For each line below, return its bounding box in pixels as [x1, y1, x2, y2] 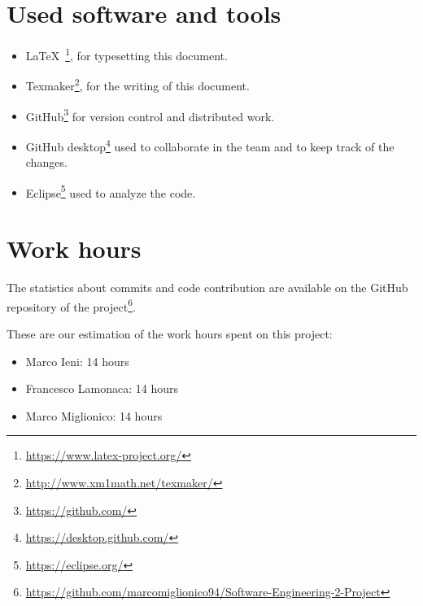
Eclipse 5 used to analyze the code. [25, 181, 196, 201]
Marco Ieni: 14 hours [25, 352, 129, 369]
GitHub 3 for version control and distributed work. [25, 105, 275, 124]
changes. [25, 154, 68, 171]
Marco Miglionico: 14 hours [25, 407, 163, 424]
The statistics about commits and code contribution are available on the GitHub [7, 279, 408, 296]
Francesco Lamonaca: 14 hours [25, 380, 179, 397]
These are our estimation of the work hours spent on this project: [7, 325, 333, 342]
